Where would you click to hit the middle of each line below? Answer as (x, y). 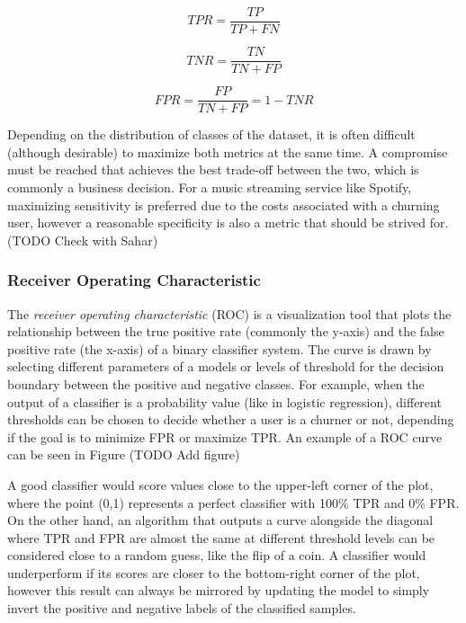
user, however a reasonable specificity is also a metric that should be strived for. (228, 222)
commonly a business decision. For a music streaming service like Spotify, (210, 187)
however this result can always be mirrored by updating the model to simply (219, 590)
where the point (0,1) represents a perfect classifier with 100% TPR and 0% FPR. (233, 502)
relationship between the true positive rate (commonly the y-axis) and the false (226, 331)
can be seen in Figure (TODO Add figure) (124, 454)
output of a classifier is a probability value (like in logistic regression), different (224, 401)
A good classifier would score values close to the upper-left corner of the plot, (220, 484)
